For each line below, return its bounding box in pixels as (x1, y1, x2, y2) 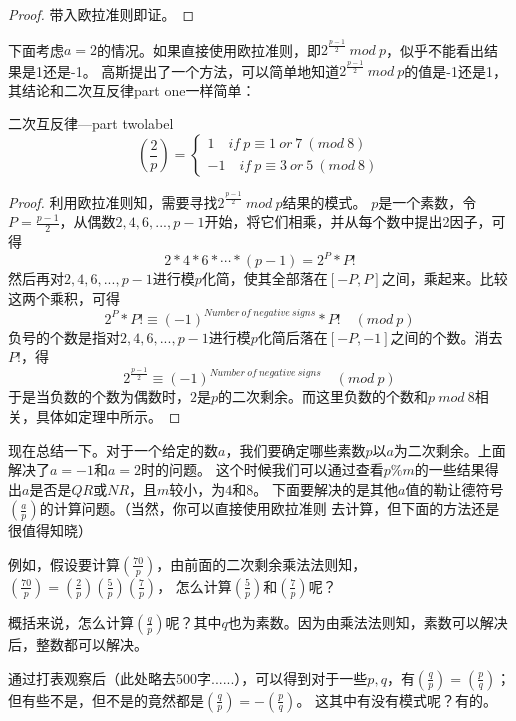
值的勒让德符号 (405, 478, 504, 499)
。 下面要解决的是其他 (253, 478, 398, 499)
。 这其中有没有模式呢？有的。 (296, 689, 498, 710)
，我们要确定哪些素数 (225, 439, 366, 460)
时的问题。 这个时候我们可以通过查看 (141, 459, 384, 480)
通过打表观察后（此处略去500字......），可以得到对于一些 (8, 667, 368, 688)
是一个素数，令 (378, 191, 477, 212)
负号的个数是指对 (8, 326, 120, 347)
